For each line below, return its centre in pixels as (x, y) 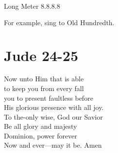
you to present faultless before (49, 98)
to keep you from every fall (44, 88)
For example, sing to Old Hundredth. (59, 22)
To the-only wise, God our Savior (53, 116)
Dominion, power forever (41, 135)
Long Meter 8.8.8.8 (32, 6)
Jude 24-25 (41, 55)
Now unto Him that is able (44, 79)
